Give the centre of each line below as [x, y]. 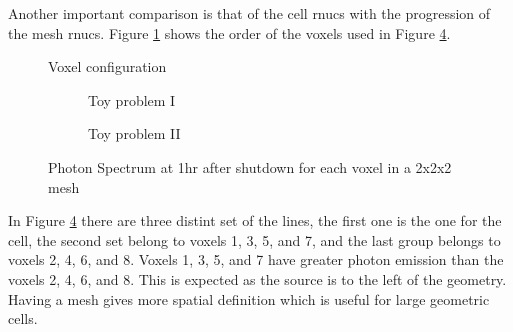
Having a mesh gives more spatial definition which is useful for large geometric [249, 298]
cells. [23, 318]
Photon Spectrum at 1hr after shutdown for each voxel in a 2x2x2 [250, 166]
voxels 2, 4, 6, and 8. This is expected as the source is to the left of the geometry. [257, 278]
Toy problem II [134, 133]
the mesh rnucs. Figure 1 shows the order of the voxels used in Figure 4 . [229, 32]
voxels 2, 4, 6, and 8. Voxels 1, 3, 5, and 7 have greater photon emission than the [256, 259]
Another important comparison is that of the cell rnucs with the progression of [249, 13]
